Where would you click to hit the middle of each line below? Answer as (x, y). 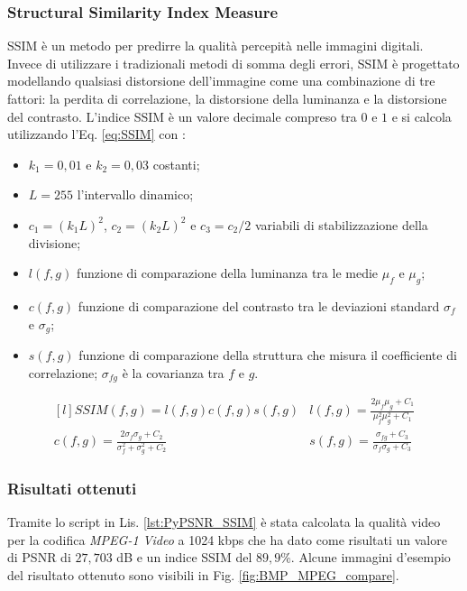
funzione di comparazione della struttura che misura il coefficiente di (268, 355)
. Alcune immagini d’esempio (371, 557)
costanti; (176, 164)
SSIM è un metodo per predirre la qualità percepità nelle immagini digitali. (215, 46)
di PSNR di (39, 557)
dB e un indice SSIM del (184, 557)
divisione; (55, 242)
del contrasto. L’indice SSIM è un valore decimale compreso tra (182, 116)
